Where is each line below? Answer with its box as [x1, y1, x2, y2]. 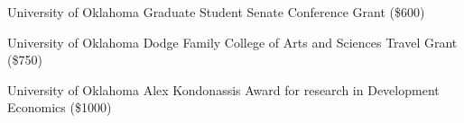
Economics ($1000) [7, 98, 112, 117]
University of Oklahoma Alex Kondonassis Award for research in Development [7, 80, 440, 99]
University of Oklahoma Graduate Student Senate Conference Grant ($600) [7, 3, 425, 21]
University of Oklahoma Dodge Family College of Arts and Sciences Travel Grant [7, 32, 458, 51]
